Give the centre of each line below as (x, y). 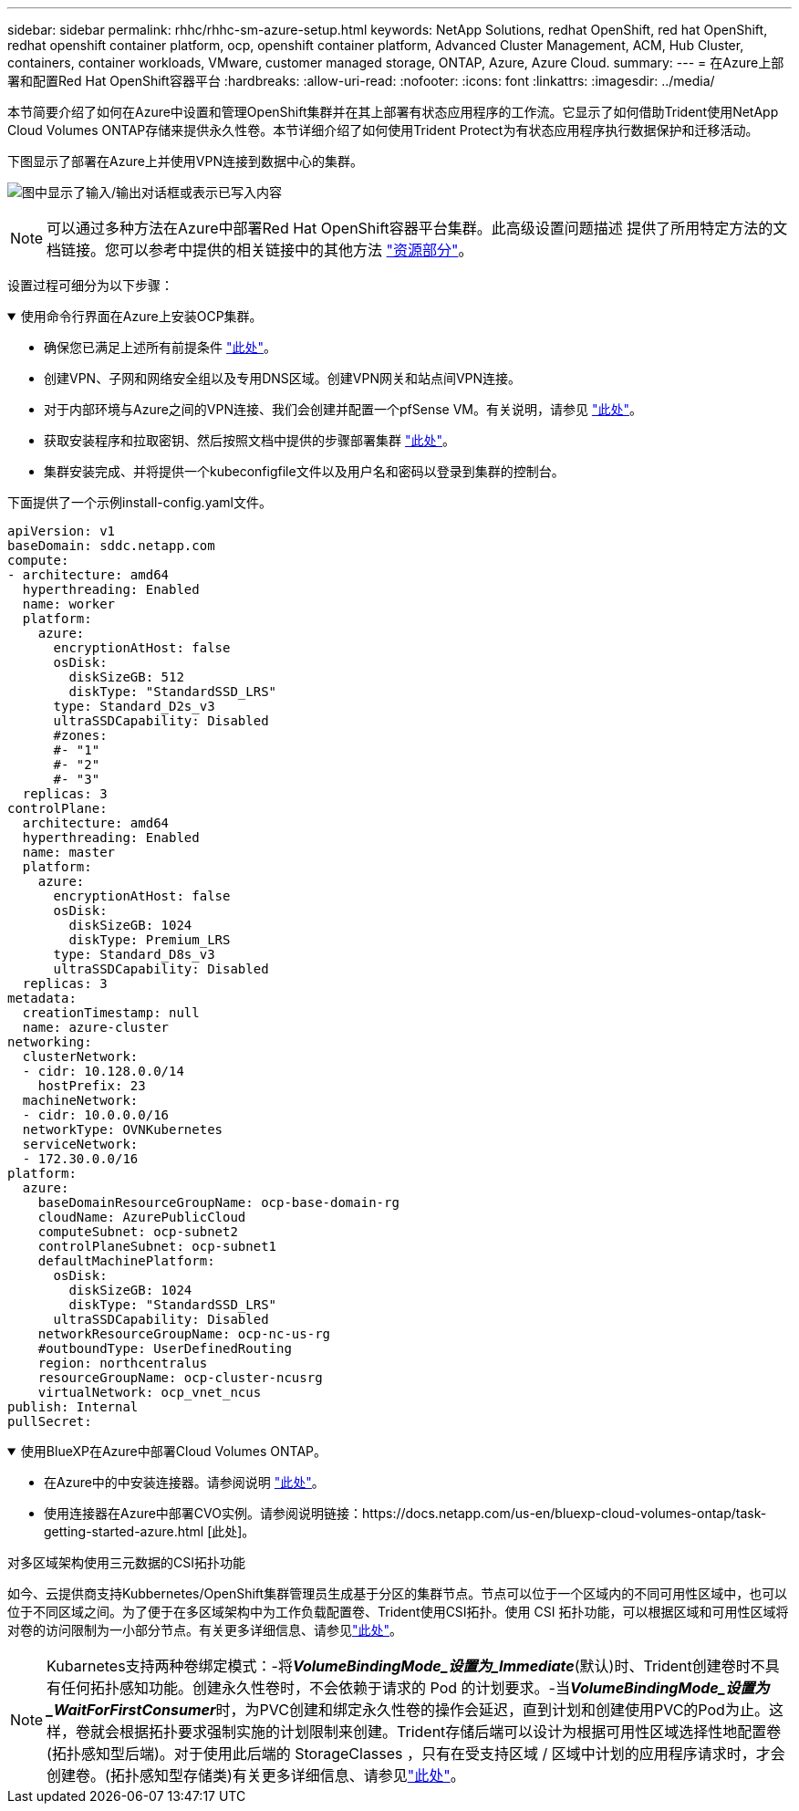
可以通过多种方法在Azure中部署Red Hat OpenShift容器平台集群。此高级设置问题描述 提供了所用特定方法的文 (417, 228)
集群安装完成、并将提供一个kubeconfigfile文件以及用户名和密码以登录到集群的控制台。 (304, 471)
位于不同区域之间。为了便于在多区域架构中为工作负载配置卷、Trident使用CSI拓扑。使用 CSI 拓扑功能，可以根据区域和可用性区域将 (398, 1612)
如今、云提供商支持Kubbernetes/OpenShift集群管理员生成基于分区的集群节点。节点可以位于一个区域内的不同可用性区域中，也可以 (398, 1593)
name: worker (69, 604)
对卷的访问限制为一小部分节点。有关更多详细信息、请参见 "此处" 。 (205, 1630)
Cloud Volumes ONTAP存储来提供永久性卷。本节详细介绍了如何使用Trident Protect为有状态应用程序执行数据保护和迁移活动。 (383, 130)
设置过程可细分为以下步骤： (90, 285)
